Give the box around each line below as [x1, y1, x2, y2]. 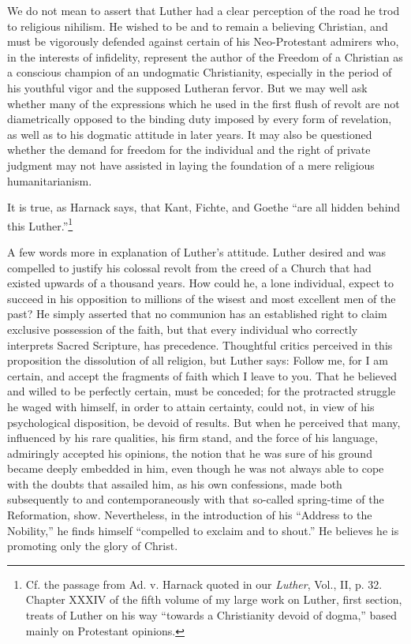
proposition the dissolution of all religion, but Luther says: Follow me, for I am [7, 352, 388, 369]
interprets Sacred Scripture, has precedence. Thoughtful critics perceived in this [7, 336, 393, 353]
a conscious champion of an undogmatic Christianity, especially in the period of [7, 64, 392, 80]
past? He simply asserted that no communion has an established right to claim [7, 305, 387, 322]
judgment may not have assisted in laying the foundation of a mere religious [7, 156, 375, 173]
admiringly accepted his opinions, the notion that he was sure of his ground [7, 444, 372, 461]
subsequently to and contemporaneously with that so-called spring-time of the [7, 491, 384, 507]
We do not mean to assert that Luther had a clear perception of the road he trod [7, 2, 400, 18]
